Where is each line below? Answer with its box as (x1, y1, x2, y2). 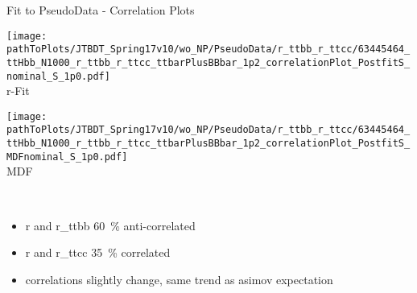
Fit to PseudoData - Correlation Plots (6, 2, 195, 18)
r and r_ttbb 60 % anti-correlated (25, 217, 196, 233)
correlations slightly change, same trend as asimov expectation (25, 270, 333, 287)
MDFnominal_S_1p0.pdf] (6, 151, 128, 163)
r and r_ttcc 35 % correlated (25, 244, 171, 261)
